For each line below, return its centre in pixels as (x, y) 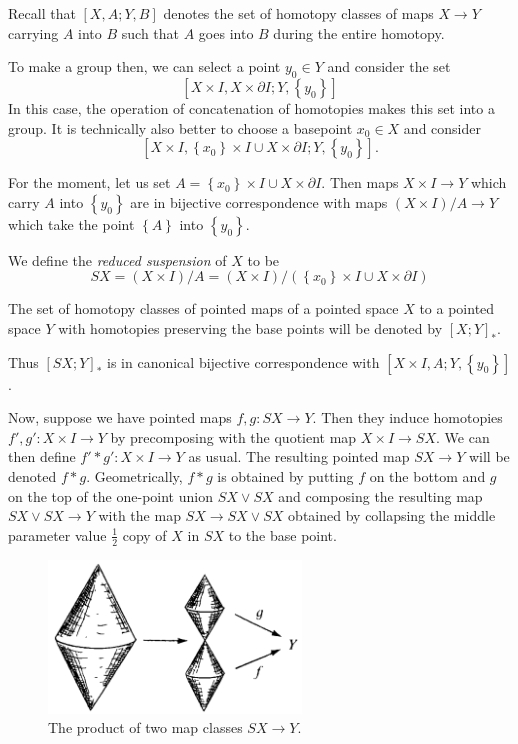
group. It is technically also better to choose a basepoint (180, 127)
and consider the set (389, 66)
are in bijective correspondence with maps (259, 201)
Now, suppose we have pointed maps (120, 417)
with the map (139, 515)
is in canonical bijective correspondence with (243, 361)
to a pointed (457, 308)
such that (150, 32)
